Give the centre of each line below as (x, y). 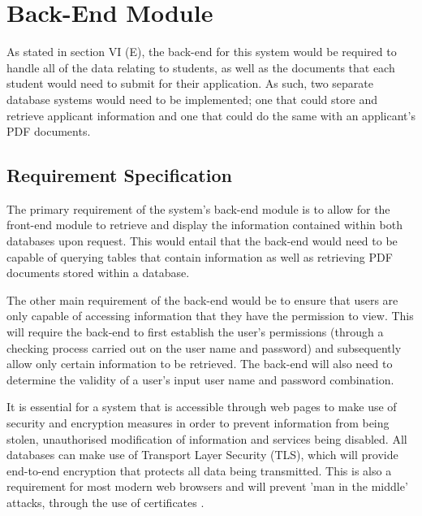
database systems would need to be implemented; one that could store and (192, 99)
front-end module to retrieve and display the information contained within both (205, 225)
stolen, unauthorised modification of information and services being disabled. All (207, 438)
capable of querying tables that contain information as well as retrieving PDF (200, 256)
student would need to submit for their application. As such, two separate (190, 83)
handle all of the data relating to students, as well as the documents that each (201, 67)
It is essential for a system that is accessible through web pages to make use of (202, 407)
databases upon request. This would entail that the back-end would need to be (202, 241)
